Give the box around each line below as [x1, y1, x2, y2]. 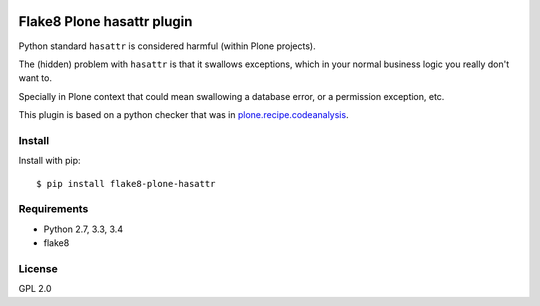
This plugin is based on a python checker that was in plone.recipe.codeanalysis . [18, 109, 349, 121]
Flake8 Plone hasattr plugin [18, 13, 193, 30]
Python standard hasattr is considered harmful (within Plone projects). [18, 40, 316, 52]
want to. [18, 72, 52, 84]
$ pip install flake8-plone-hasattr [36, 178, 216, 189]
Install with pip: [18, 155, 81, 167]
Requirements [18, 202, 89, 216]
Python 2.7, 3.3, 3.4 [43, 223, 124, 235]
